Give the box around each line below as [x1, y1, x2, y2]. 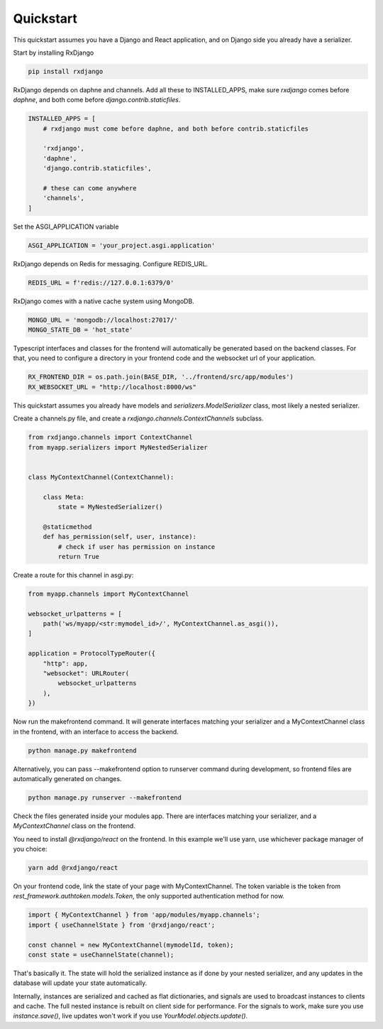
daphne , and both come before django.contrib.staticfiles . [13, 96, 181, 104]
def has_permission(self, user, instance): [43, 533, 196, 541]
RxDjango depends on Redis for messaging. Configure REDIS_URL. [13, 259, 209, 268]
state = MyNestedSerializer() [57, 503, 163, 511]
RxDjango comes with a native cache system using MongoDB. [13, 297, 194, 305]
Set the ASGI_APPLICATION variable [13, 222, 119, 231]
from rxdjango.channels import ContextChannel [28, 433, 193, 442]
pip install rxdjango [28, 67, 104, 75]
